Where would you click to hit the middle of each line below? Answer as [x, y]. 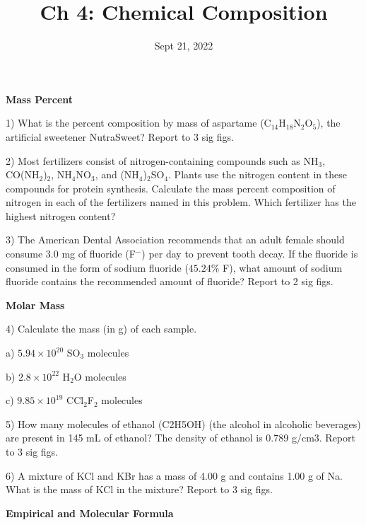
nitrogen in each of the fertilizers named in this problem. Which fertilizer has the [181, 202]
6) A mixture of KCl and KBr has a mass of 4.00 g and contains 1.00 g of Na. [174, 475]
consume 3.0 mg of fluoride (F [71, 254]
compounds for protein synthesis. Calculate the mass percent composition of [171, 188]
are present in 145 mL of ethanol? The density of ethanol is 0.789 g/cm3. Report [181, 438]
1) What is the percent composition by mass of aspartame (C [138, 123]
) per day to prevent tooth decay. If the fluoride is [250, 254]
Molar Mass [35, 305]
